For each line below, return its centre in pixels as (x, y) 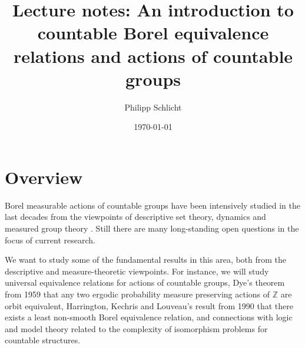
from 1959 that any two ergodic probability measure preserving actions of (137, 294)
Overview (44, 177)
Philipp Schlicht (153, 107)
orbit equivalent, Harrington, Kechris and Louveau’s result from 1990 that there (149, 305)
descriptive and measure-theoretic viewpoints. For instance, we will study (137, 271)
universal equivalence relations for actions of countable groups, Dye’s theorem (145, 282)
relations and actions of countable (153, 56)
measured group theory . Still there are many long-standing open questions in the (152, 228)
